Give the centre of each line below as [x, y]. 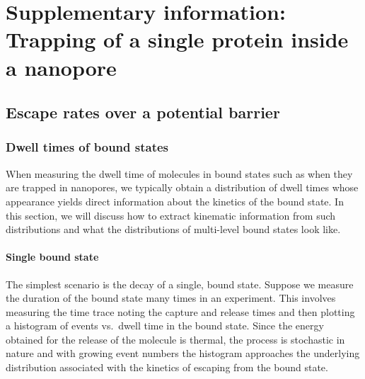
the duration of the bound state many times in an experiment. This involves [171, 298]
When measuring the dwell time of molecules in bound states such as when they [179, 173]
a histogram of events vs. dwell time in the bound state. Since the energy [165, 326]
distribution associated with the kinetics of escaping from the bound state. [167, 367]
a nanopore [61, 67]
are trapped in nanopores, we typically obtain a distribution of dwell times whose [182, 187]
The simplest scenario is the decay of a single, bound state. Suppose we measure [180, 284]
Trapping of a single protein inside [177, 39]
